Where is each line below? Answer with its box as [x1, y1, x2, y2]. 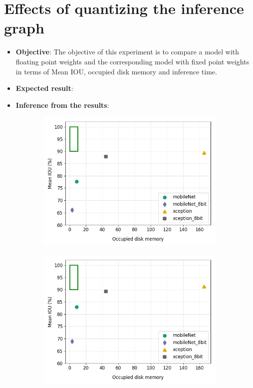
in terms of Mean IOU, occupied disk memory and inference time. [15, 66, 217, 76]
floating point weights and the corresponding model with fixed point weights [15, 56, 250, 66]
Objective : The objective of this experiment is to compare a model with [15, 46, 240, 57]
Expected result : [15, 83, 73, 93]
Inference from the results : [15, 99, 109, 110]
